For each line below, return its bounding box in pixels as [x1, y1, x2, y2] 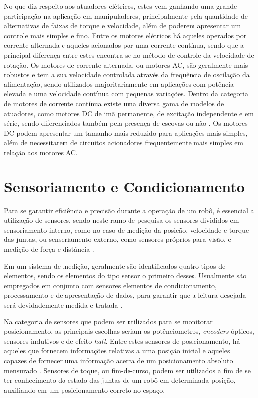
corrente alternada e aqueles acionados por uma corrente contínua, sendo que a [4, 40, 244, 50]
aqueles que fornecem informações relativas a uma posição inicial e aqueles [4, 345, 230, 356]
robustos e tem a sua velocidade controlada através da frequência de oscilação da [4, 69, 250, 80]
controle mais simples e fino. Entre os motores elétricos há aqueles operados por [4, 30, 247, 40]
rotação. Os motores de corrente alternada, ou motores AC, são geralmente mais [4, 59, 248, 70]
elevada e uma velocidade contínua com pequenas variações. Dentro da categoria [4, 88, 248, 99]
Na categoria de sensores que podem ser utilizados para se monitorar [4, 316, 213, 326]
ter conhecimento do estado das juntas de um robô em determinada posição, [4, 375, 236, 385]
